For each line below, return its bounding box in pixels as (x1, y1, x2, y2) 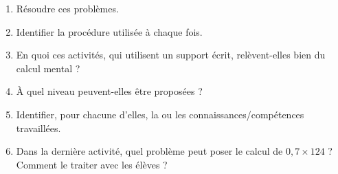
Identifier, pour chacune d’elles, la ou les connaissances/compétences (16, 107, 304, 121)
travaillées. (16, 120, 61, 135)
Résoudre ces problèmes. (16, 1, 119, 15)
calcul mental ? (16, 61, 80, 75)
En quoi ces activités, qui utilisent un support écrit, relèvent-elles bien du (16, 47, 326, 62)
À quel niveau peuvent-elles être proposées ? (16, 84, 203, 98)
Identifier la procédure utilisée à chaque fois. (16, 24, 203, 39)
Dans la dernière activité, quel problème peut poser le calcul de (16, 144, 283, 158)
